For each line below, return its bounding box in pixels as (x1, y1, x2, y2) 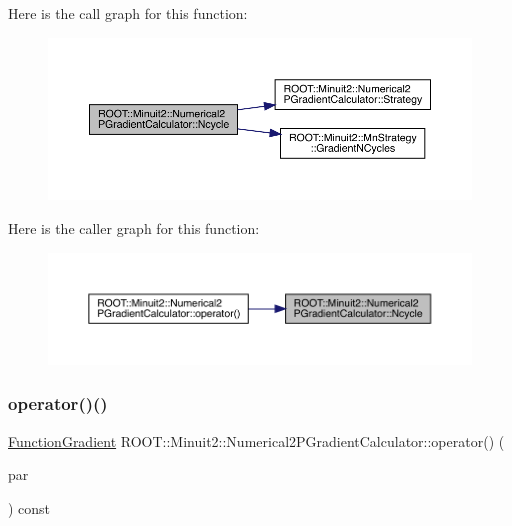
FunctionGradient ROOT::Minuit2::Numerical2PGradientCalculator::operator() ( (8, 430, 505, 451)
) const (8, 497, 51, 518)
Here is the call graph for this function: (8, 3, 248, 23)
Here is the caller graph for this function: (8, 218, 260, 239)
